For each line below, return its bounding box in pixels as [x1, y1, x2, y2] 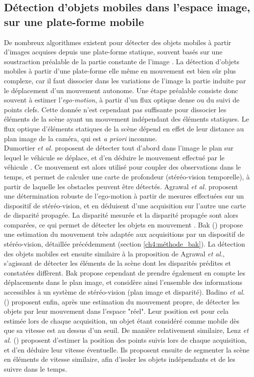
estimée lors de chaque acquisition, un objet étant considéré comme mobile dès [4, 315, 240, 326]
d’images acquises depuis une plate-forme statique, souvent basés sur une [4, 47, 223, 57]
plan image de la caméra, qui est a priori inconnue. [4, 133, 157, 143]
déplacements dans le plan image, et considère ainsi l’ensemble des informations [4, 277, 243, 287]
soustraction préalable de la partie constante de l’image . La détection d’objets [4, 56, 239, 66]
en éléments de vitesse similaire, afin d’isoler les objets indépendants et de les [4, 354, 235, 364]
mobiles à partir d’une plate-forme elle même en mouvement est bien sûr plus [4, 66, 236, 76]
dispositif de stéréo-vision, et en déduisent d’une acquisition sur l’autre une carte [4, 200, 246, 210]
